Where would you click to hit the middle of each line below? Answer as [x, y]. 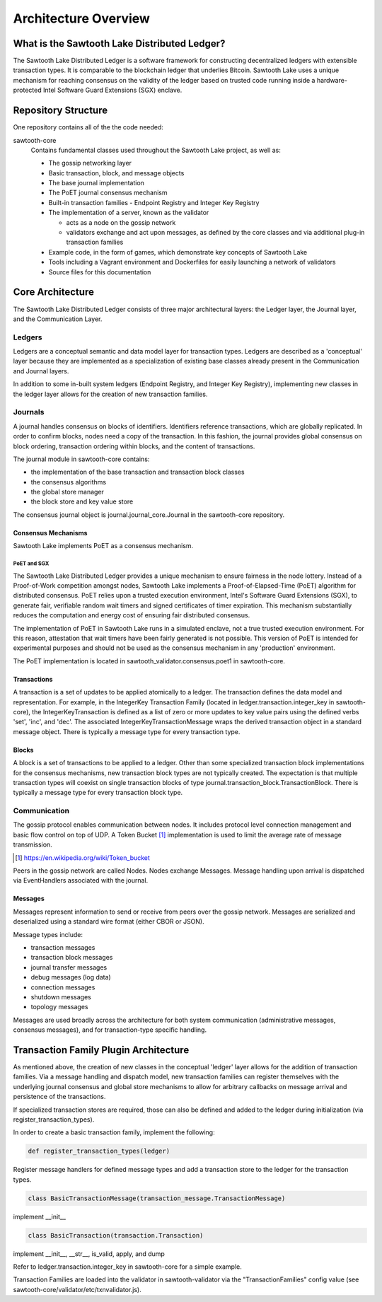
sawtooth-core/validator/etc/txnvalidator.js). [77, 1289]
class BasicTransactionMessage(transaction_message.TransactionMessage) [157, 1198]
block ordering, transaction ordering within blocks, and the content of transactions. [134, 446]
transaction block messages [72, 958]
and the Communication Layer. [58, 319]
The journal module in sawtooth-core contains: [81, 459]
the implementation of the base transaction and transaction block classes [138, 472]
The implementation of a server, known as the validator [129, 213]
